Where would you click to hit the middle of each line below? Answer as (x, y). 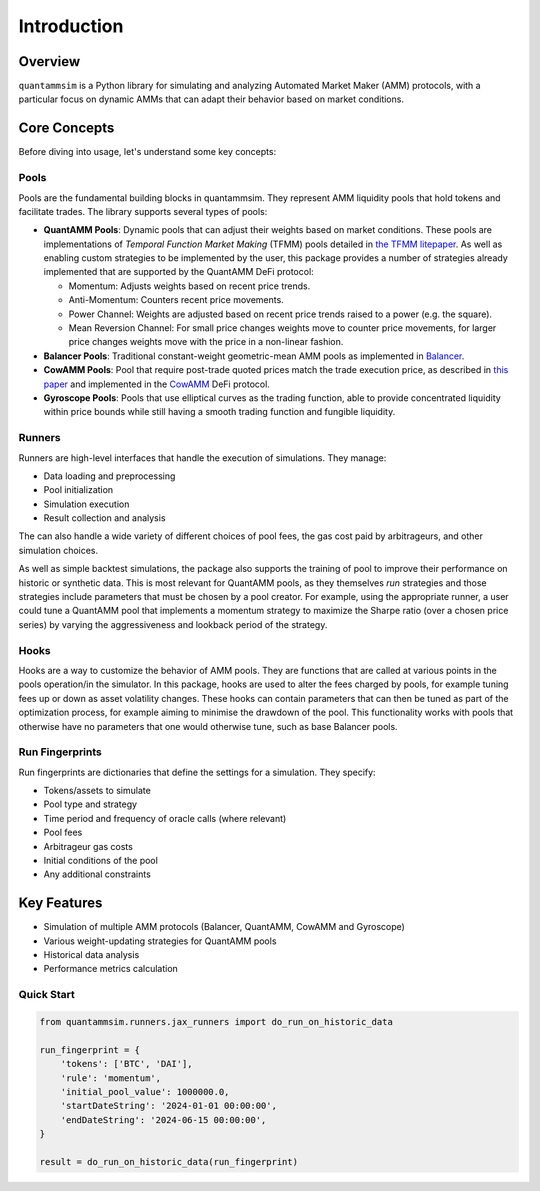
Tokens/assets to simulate (97, 791)
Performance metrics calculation (111, 969)
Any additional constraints (97, 874)
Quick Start (46, 995)
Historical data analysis (91, 955)
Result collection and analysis (104, 518)
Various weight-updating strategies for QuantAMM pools (160, 941)
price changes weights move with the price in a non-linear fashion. (206, 342)
